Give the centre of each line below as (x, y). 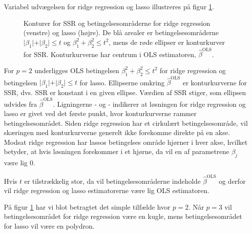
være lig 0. (20, 163)
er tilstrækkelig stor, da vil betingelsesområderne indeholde (112, 181)
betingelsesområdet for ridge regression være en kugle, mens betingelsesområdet (123, 216)
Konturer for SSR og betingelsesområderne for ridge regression (117, 23)
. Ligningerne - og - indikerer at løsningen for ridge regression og (149, 104)
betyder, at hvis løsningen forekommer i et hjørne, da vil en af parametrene (117, 151)
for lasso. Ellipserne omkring (122, 82)
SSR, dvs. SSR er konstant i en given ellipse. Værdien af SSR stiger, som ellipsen (125, 92)
